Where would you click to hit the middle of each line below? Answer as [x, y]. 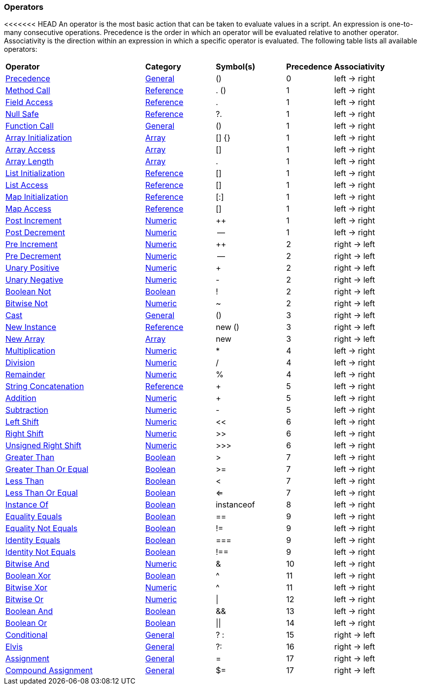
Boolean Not [28, 292]
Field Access [29, 102]
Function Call [30, 126]
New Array [25, 339]
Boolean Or [26, 623]
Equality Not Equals [42, 528]
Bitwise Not [27, 304]
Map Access [29, 209]
